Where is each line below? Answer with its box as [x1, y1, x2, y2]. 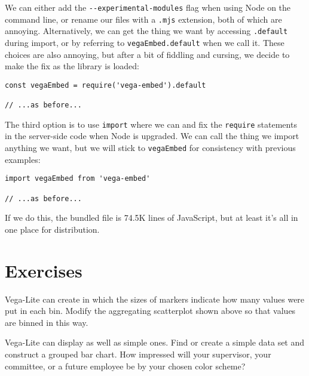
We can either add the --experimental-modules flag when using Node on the [5, 1, 291, 13]
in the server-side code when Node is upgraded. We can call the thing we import [5, 130, 299, 142]
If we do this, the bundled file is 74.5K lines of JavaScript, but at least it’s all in [5, 211, 298, 224]
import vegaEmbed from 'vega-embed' [5, 174, 151, 183]
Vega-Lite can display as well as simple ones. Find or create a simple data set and [5, 336, 305, 349]
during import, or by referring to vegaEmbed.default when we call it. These [5, 36, 284, 48]
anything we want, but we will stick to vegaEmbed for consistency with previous [5, 141, 296, 154]
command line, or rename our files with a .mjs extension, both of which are [5, 13, 282, 25]
